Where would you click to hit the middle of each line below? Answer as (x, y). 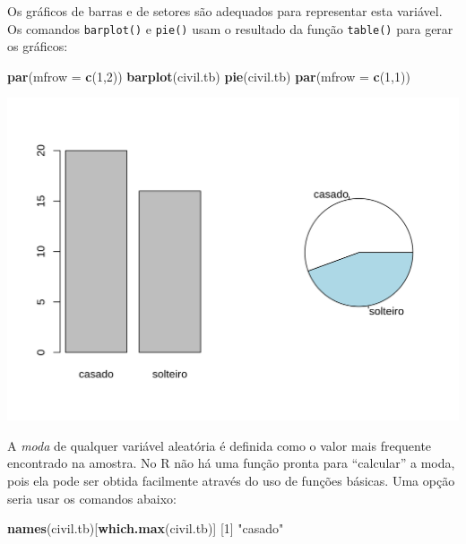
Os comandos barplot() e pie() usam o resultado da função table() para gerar (230, 28)
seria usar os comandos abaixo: (92, 498)
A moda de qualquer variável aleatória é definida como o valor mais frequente (220, 445)
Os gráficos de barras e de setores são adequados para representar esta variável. (225, 11)
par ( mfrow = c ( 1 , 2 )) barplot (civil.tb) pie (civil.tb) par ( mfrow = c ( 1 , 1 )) (209, 76)
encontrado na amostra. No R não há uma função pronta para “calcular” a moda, (231, 463)
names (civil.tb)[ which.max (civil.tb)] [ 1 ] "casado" (146, 528)
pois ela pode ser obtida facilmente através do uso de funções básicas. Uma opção (231, 480)
